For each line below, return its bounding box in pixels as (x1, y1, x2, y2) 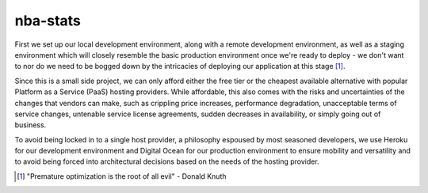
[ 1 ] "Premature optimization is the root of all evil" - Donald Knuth (17, 171, 227, 181)
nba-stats (14, 12, 81, 29)
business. (14, 120, 47, 130)
